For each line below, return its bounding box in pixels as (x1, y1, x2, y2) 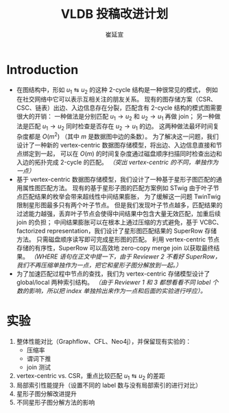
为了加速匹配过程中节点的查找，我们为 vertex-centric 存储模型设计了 (16, 269, 210, 278)
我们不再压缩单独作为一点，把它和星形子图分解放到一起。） (16, 261, 182, 269)
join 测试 (26, 363, 51, 371)
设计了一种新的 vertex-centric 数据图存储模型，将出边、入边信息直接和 (16, 141, 217, 149)
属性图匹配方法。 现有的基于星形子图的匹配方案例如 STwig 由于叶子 (22, 183, 214, 192)
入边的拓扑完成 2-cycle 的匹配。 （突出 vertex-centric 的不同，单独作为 (16, 158, 219, 166)
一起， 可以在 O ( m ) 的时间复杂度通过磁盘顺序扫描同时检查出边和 (40, 149, 222, 158)
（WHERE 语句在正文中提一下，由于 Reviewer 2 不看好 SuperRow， (29, 252, 221, 261)
